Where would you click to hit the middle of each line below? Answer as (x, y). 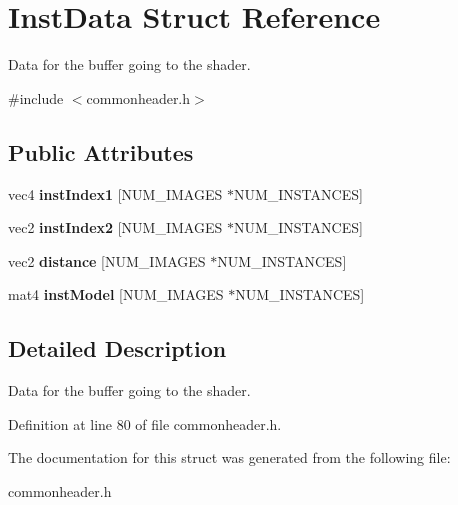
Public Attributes (101, 151)
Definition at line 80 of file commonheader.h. (145, 423)
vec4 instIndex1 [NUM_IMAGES (115, 193)
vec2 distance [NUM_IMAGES (107, 260)
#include (36, 97)
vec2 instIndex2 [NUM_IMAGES (115, 227)
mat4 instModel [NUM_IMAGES (116, 294)
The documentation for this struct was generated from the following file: (229, 457)
